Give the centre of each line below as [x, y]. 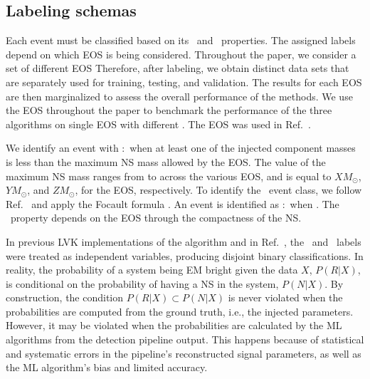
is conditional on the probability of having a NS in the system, [142, 283]
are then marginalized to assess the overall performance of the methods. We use [179, 96]
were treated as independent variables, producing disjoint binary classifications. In [185, 255]
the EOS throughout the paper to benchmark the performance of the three [169, 110]
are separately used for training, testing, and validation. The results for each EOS [184, 82]
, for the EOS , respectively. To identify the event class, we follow [218, 190]
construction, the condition [65, 297]
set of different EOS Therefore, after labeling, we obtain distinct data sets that [178, 68]
